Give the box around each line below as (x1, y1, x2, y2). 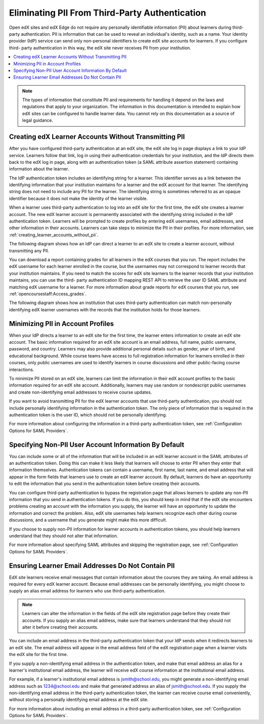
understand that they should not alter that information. (9, 533, 118, 539)
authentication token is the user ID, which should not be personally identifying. (9, 412, 167, 417)
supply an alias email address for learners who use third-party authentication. (9, 588, 166, 594)
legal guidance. (22, 117, 53, 123)
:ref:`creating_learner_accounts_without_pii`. (9, 232, 99, 238)
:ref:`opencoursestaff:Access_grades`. (9, 291, 87, 297)
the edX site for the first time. (9, 652, 68, 658)
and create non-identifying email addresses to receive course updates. (9, 389, 152, 395)
